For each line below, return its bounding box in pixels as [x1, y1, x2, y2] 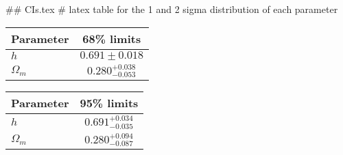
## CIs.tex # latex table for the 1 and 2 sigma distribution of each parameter [5, 2, 338, 16]
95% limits [80, 95, 139, 111]
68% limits [82, 30, 141, 46]
